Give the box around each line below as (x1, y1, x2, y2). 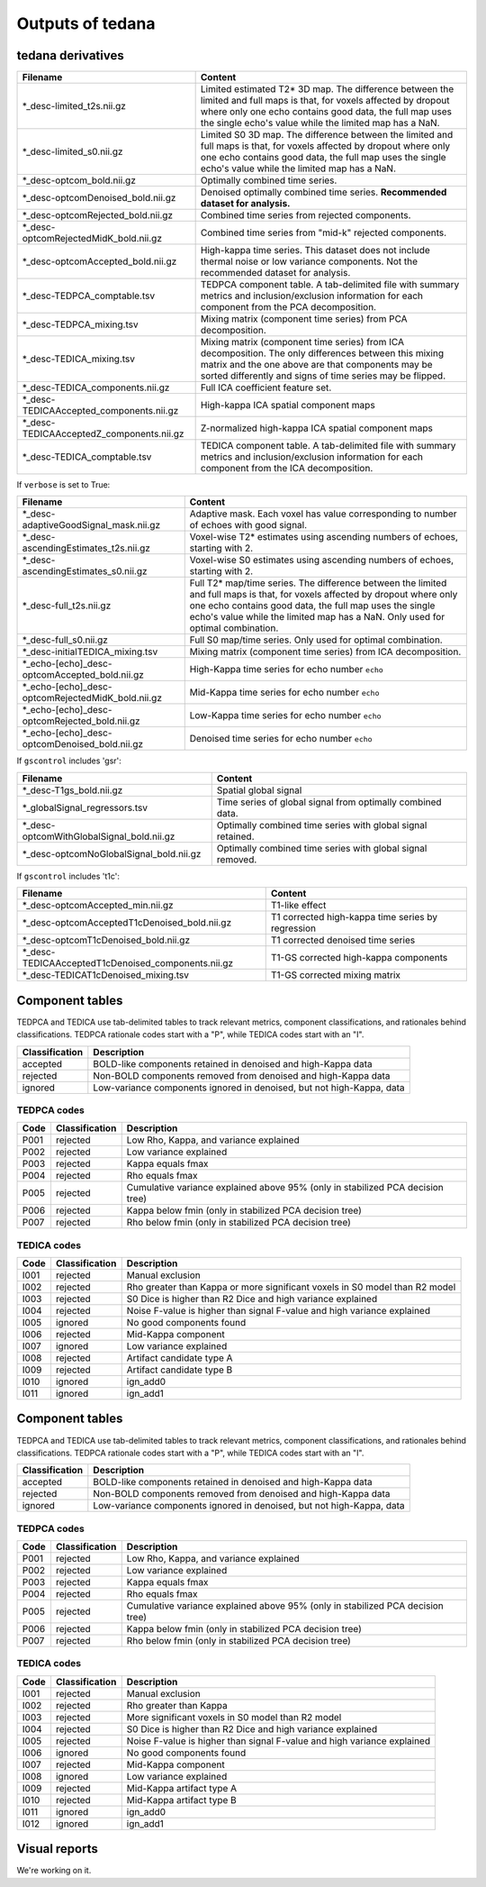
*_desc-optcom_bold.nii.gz (22, 174, 137, 187)
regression (270, 922, 317, 934)
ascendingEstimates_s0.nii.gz (22, 565, 148, 578)
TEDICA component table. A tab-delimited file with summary (200, 440, 456, 452)
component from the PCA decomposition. (200, 301, 377, 314)
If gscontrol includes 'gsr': (16, 755, 121, 766)
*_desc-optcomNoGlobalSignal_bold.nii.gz (22, 847, 202, 860)
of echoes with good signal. (189, 519, 308, 532)
